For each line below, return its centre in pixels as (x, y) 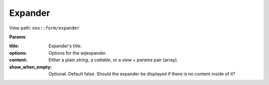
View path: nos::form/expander (44, 28)
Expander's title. (65, 46)
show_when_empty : (31, 67)
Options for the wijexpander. (78, 53)
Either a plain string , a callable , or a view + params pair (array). (113, 60)
